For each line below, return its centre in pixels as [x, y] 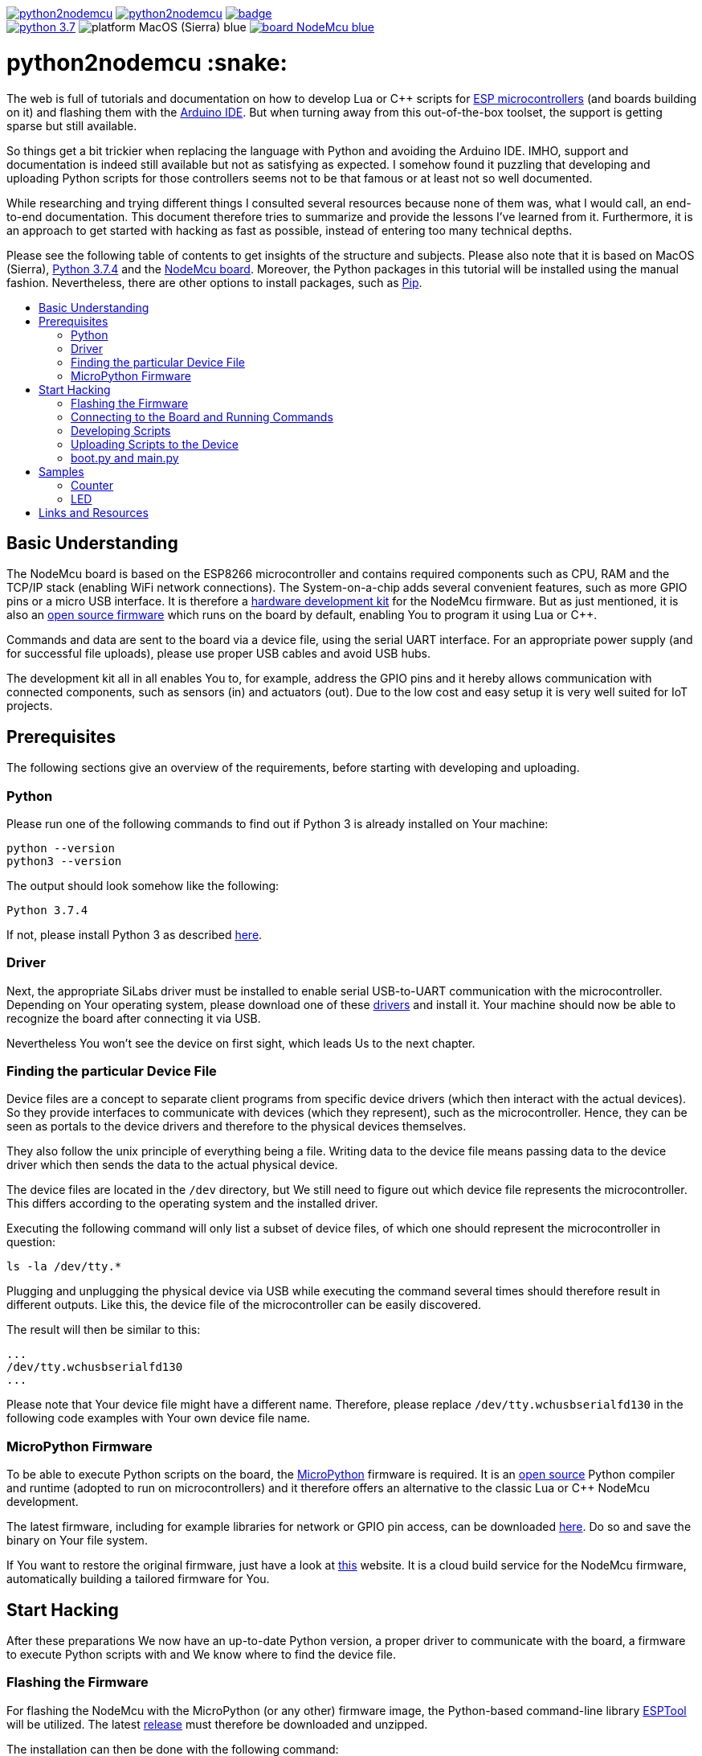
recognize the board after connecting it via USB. [134, 1018]
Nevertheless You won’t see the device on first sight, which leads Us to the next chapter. [241, 1043]
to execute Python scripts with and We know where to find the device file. [201, 1655]
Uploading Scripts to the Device [155, 444]
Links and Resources [94, 512]
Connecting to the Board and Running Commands [202, 416]
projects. [30, 706]
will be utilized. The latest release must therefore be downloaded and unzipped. [217, 1724]
